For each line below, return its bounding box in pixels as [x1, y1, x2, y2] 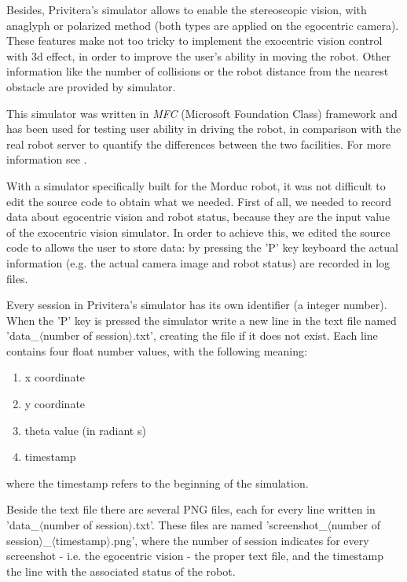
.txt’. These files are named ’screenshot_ [132, 517, 328, 533]
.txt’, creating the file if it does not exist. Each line [132, 327, 378, 344]
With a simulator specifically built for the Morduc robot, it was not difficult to [6, 177, 386, 193]
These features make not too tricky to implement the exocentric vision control [6, 32, 383, 49]
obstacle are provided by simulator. [6, 78, 176, 94]
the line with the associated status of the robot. [6, 562, 236, 579]
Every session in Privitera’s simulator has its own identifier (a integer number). [6, 297, 387, 313]
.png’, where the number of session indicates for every [110, 532, 369, 548]
